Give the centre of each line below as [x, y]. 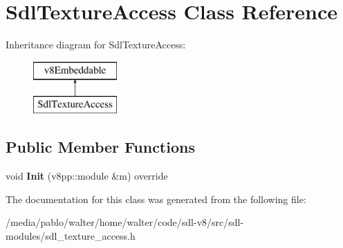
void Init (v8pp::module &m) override [87, 176]
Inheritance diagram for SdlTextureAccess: [96, 45]
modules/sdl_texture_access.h [71, 235]
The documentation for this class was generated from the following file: [156, 199]
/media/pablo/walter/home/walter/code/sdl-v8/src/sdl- [125, 222]
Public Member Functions [100, 147]
